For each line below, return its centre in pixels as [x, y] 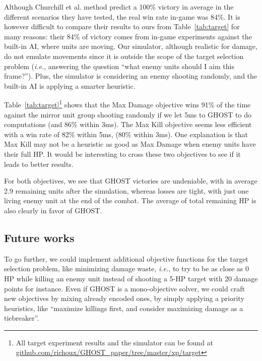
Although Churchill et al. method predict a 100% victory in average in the [119, 7]
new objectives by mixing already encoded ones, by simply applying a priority [124, 298]
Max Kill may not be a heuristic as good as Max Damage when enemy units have [130, 144]
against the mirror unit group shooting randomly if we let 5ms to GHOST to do [128, 114]
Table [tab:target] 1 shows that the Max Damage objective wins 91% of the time [127, 104]
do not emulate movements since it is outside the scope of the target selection [124, 56]
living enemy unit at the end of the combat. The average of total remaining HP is [130, 200]
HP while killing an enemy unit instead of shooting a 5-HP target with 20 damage [131, 278]
